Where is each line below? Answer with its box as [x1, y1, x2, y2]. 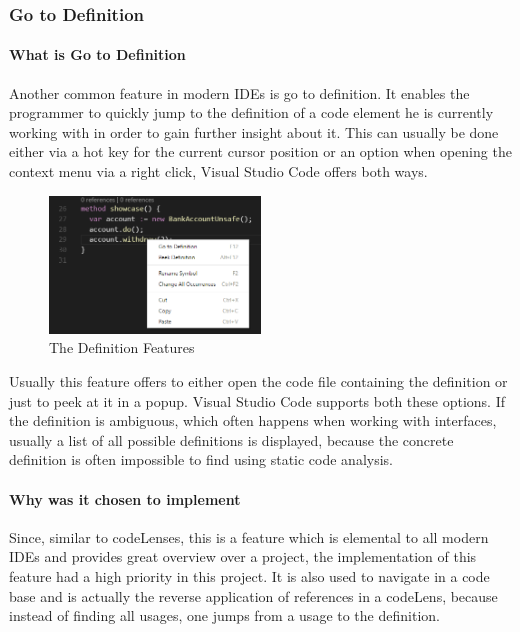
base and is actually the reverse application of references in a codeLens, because [9, 585, 498, 606]
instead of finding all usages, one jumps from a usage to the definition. [9, 605, 440, 626]
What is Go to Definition [9, 44, 186, 65]
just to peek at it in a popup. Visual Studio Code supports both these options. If [9, 390, 506, 411]
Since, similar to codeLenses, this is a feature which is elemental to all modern [9, 526, 489, 547]
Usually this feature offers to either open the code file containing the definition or [9, 370, 508, 391]
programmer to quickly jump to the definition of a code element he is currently [9, 102, 494, 123]
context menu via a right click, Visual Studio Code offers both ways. [9, 161, 428, 182]
